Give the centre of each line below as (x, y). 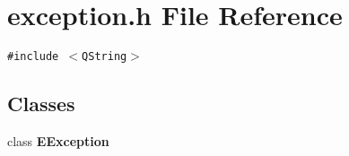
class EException (58, 140)
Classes (41, 104)
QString (105, 57)
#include (33, 57)
